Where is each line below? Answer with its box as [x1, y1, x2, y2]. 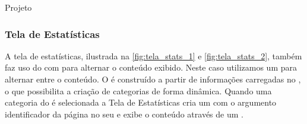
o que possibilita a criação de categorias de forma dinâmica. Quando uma [5, 84, 272, 97]
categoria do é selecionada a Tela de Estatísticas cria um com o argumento [5, 96, 277, 109]
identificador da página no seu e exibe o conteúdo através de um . [5, 107, 243, 120]
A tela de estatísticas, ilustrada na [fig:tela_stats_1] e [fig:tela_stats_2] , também [5, 49, 302, 62]
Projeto [5, 1, 32, 13]
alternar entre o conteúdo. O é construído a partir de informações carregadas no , [5, 73, 301, 85]
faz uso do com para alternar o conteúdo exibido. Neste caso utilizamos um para [5, 61, 297, 74]
